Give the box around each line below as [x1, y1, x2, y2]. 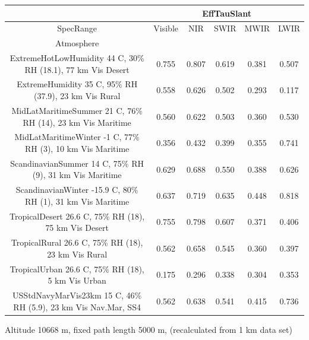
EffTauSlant [202, 7, 251, 19]
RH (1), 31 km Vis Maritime [25, 195, 130, 207]
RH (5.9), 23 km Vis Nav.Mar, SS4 [13, 300, 141, 313]
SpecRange [57, 22, 97, 34]
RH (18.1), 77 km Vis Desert [24, 63, 130, 75]
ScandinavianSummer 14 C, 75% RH [10, 157, 144, 169]
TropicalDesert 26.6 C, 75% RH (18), [10, 209, 145, 222]
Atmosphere [55, 37, 99, 49]
